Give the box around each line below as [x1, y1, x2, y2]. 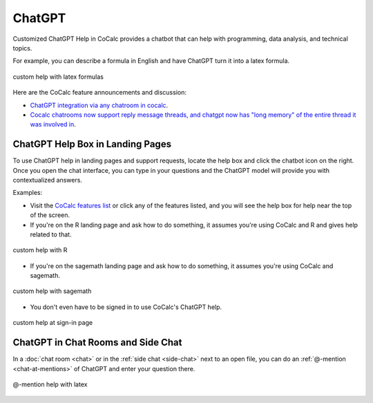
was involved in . [30, 120, 76, 129]
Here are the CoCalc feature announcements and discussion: [12, 88, 186, 97]
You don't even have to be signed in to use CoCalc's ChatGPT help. [30, 303, 222, 311]
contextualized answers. [12, 176, 83, 184]
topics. [12, 44, 32, 52]
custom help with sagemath [12, 287, 92, 295]
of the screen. [30, 211, 70, 219]
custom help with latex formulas [12, 73, 104, 81]
